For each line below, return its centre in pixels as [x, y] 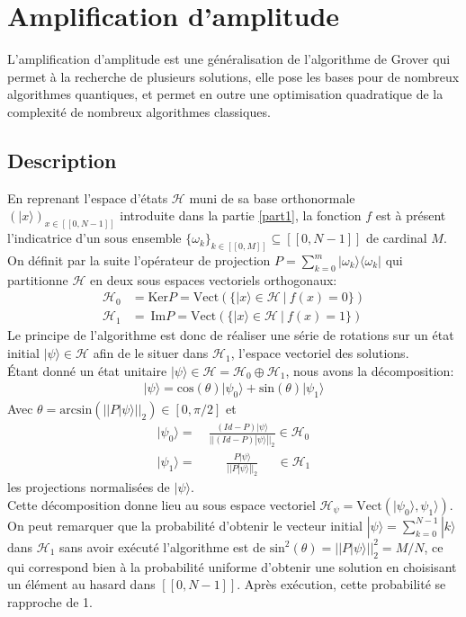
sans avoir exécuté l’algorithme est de [162, 546]
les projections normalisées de [89, 487]
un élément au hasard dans [81, 584]
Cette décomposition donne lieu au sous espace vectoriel [161, 504]
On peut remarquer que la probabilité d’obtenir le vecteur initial [185, 525]
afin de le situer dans [151, 353]
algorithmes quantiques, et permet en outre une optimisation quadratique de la [225, 94]
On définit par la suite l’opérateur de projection [139, 260]
